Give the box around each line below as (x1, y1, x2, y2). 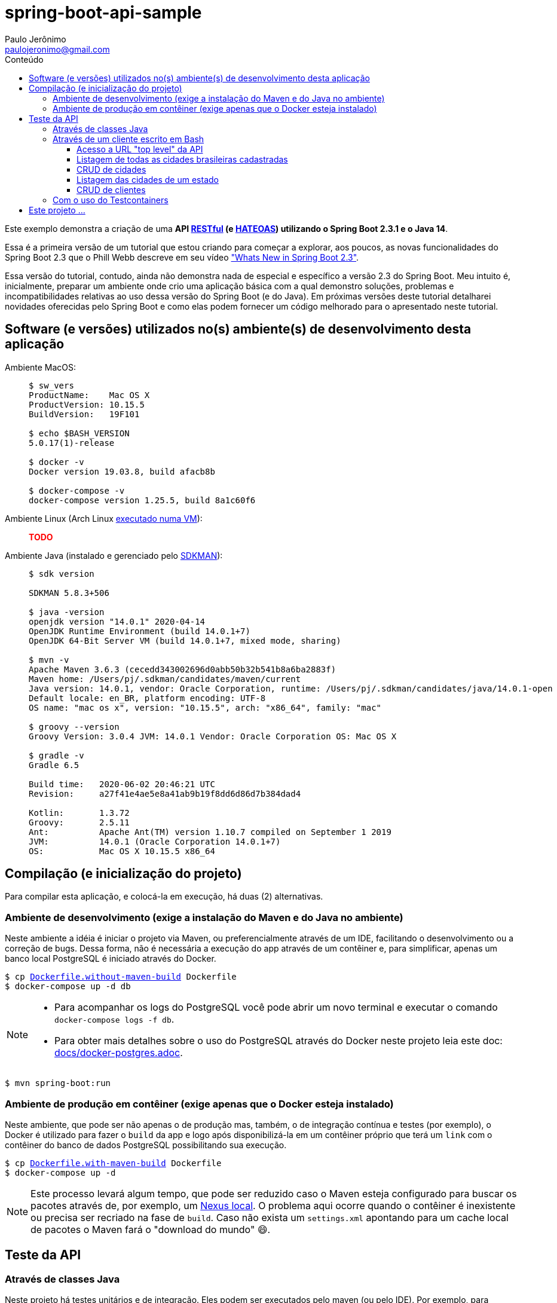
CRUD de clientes (76, 184, 146, 195)
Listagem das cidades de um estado (76, 174, 219, 185)
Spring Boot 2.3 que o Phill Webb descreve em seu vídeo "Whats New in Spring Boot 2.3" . (5, 252, 359, 262)
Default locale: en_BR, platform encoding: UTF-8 (29, 693, 266, 703)
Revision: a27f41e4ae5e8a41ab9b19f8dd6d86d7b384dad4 (29, 788, 301, 799)
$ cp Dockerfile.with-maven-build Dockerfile (5, 1158, 222, 1168)
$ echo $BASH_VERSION (29, 428, 130, 438)
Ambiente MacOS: (5, 362, 76, 372)
